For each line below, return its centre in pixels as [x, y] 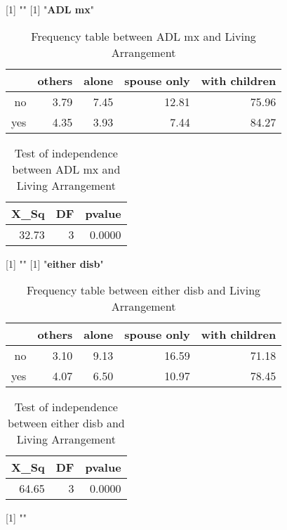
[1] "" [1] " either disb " [55, 263]
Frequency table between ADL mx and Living [143, 36]
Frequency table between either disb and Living [144, 290]
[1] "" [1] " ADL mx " [50, 9]
